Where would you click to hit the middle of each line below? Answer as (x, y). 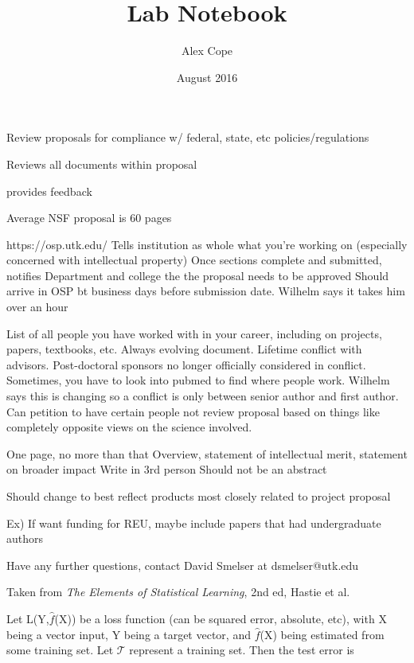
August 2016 (207, 77)
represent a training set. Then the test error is (242, 650)
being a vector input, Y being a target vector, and (129, 634)
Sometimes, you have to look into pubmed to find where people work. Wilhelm (198, 380)
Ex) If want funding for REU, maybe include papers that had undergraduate (194, 523)
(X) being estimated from (322, 634)
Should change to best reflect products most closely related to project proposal (199, 496)
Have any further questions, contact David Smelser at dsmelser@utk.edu (183, 565)
